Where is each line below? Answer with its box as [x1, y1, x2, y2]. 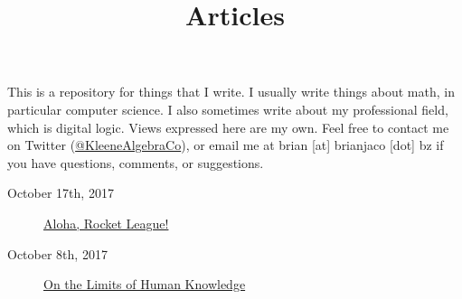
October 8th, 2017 [7, 244, 108, 263]
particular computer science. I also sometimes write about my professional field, [7, 99, 448, 118]
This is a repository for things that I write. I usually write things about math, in [7, 82, 455, 101]
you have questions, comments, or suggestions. [7, 153, 264, 172]
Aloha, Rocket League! [43, 213, 169, 232]
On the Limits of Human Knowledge [43, 275, 246, 294]
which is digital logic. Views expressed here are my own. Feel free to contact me [7, 117, 449, 136]
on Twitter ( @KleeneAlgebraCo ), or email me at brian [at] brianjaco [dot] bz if [7, 135, 444, 154]
